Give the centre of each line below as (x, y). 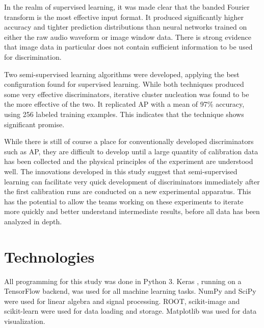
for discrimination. (33, 56)
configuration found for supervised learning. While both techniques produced (124, 84)
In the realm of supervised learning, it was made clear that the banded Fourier (127, 7)
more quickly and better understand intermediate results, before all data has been (132, 211)
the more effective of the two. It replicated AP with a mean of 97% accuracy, (124, 104)
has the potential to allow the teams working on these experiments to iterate (124, 201)
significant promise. (34, 124)
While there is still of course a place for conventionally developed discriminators (129, 141)
